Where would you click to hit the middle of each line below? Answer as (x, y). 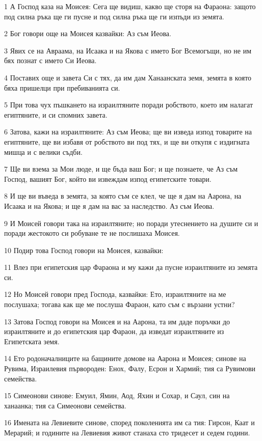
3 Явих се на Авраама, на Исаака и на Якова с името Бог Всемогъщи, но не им (128, 50)
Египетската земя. (32, 341)
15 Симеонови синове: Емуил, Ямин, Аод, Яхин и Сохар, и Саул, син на (117, 395)
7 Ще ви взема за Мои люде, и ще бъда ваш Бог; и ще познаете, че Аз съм (121, 169)
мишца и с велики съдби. (43, 151)
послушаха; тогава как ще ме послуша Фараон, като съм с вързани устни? (120, 304)
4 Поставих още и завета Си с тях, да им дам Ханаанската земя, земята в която (128, 77)
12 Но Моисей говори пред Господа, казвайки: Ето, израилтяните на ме (115, 294)
